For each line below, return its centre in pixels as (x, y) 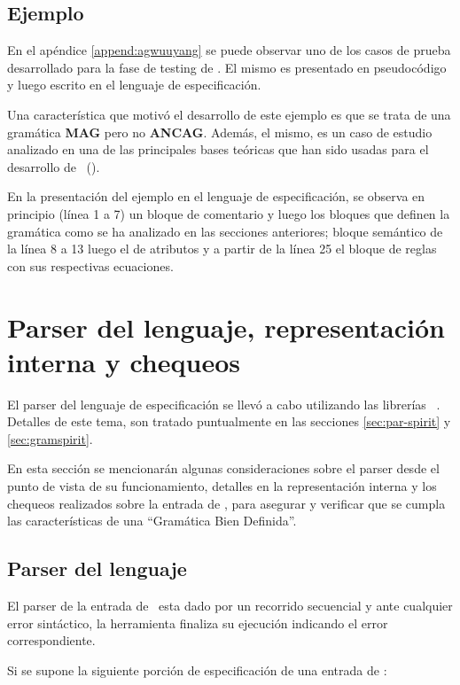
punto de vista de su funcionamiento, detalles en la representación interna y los (222, 486)
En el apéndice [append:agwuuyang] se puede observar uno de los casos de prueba (229, 50)
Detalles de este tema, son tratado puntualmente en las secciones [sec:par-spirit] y (229, 421)
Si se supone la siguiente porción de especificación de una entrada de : (197, 669)
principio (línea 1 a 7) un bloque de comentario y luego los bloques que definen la (229, 213)
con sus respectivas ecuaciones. (90, 265)
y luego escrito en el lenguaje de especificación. (134, 85)
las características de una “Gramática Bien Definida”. (152, 521)
